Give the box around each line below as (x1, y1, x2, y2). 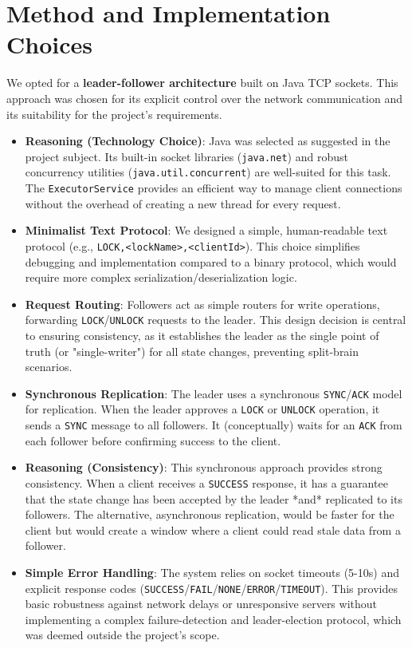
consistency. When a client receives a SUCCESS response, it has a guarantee (25, 474, 388, 491)
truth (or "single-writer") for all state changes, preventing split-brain (25, 342, 359, 359)
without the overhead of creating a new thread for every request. (25, 195, 341, 211)
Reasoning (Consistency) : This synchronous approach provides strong (25, 459, 383, 476)
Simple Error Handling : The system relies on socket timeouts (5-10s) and (25, 563, 399, 580)
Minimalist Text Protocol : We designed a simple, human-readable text (25, 222, 388, 239)
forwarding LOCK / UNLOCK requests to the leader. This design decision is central (25, 311, 406, 328)
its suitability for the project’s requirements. (6, 105, 222, 122)
